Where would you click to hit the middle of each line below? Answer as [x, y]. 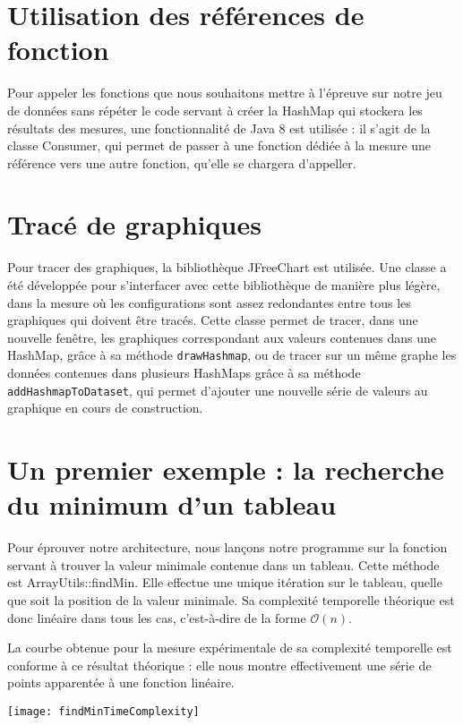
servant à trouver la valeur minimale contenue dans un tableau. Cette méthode [223, 564]
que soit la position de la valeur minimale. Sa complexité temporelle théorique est [231, 599]
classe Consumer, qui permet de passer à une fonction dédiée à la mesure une [219, 145]
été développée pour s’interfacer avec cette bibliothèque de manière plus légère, [224, 285]
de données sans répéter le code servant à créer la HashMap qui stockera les [215, 110]
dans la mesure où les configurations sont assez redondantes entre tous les [209, 302]
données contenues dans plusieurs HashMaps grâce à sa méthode [184, 373]
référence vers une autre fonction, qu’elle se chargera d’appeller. [182, 162]
